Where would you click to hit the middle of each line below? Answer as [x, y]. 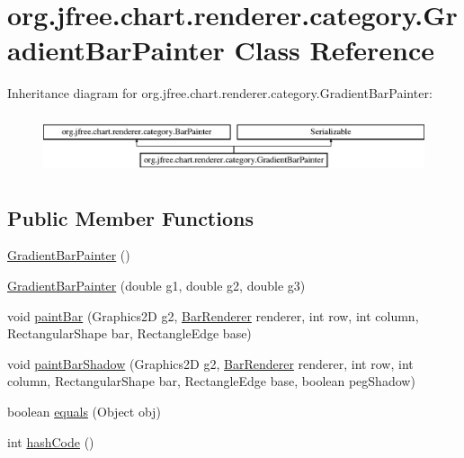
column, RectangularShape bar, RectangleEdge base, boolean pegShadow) [211, 381]
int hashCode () [51, 441]
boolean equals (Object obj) [84, 411]
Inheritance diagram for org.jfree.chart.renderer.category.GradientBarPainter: [220, 93]
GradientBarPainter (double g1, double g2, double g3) [156, 286]
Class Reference [335, 50]
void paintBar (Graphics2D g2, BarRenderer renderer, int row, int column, [213, 315]
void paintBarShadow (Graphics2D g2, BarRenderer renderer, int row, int [210, 363]
